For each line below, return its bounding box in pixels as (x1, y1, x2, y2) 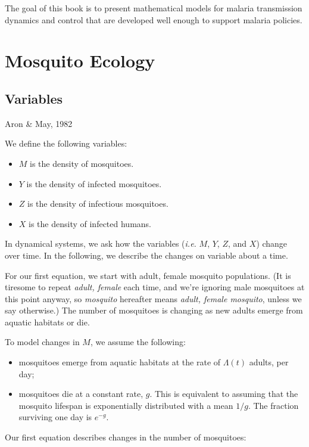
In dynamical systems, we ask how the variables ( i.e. (5, 237, 196, 250)
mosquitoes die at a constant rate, (18, 387, 143, 400)
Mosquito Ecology (5, 48, 155, 73)
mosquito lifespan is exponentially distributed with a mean (18, 399, 233, 411)
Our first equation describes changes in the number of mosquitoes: (5, 431, 246, 443)
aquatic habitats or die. (5, 315, 90, 328)
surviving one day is (18, 411, 92, 423)
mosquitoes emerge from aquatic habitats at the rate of (18, 356, 221, 368)
